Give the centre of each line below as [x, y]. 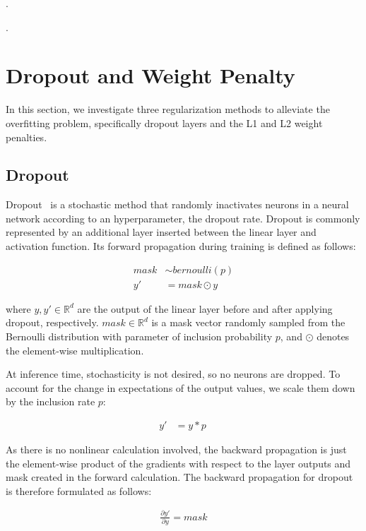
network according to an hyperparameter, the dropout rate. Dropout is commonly [183, 218]
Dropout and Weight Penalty [150, 75]
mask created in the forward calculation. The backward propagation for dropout [179, 477]
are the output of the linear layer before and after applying [205, 308]
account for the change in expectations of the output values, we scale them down [181, 387]
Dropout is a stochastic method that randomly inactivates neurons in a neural [177, 204]
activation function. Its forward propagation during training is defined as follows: [181, 246]
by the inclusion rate [51, 401]
